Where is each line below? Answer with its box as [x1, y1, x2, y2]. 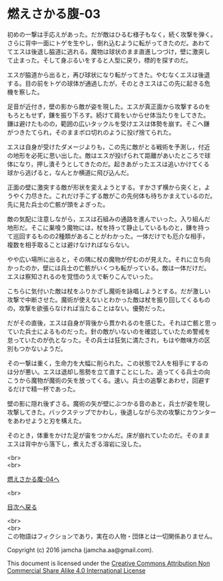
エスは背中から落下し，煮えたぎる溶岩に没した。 [7, 440, 145, 448]
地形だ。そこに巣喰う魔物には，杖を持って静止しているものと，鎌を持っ [7, 223, 210, 231]
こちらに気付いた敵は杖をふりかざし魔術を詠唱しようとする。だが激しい [7, 286, 211, 295]
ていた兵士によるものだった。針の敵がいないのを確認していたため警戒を [7, 327, 211, 335]
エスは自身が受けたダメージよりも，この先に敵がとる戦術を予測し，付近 [7, 142, 211, 151]
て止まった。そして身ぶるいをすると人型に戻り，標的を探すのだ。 [7, 56, 192, 64]
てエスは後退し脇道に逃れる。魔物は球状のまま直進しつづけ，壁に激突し [7, 47, 211, 56]
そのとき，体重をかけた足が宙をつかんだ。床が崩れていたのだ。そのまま [7, 431, 211, 440]
